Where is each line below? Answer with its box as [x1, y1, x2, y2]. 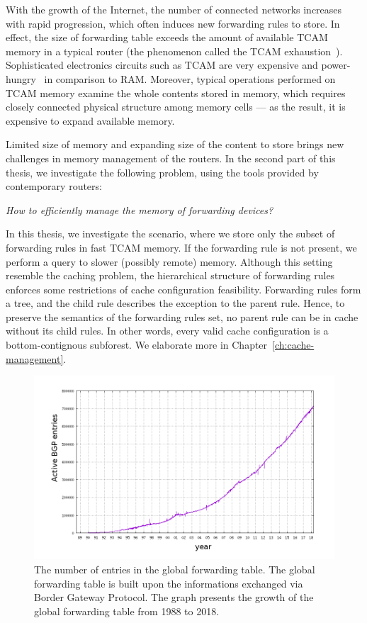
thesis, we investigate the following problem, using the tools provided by [6, 164, 319, 179]
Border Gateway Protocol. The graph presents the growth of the [34, 590, 314, 605]
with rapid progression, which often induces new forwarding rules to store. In [6, 16, 340, 30]
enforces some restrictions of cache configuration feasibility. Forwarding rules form [6, 281, 361, 296]
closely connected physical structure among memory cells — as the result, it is [6, 99, 346, 114]
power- [321, 57, 351, 72]
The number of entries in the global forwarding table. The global [34, 561, 315, 576]
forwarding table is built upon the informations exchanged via [34, 576, 303, 590]
